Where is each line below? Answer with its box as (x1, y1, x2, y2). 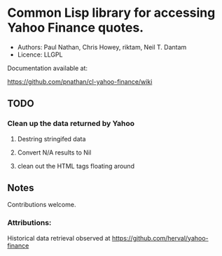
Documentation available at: (7, 64, 88, 72)
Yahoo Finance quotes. (7, 20, 144, 36)
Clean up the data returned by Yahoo (7, 119, 135, 129)
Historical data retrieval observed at (7, 234, 111, 242)
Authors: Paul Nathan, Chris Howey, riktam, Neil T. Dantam (17, 43, 187, 51)
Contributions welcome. (7, 201, 76, 209)
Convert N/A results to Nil (17, 148, 92, 157)
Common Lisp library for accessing (7, 5, 216, 21)
